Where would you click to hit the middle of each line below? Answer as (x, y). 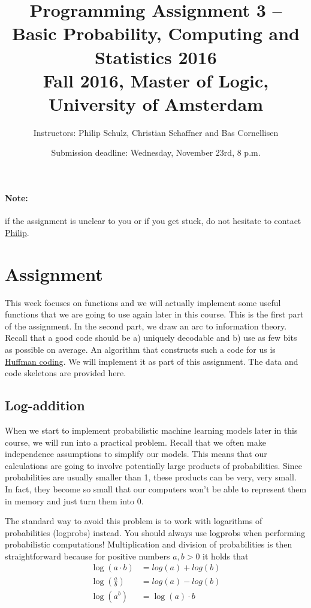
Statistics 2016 (156, 57)
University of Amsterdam (156, 103)
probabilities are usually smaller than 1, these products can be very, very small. (151, 477)
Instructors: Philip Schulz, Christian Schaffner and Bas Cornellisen (156, 132)
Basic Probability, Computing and (155, 33)
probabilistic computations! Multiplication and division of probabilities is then (149, 544)
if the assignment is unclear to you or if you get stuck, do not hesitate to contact (153, 221)
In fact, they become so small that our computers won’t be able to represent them (156, 488)
